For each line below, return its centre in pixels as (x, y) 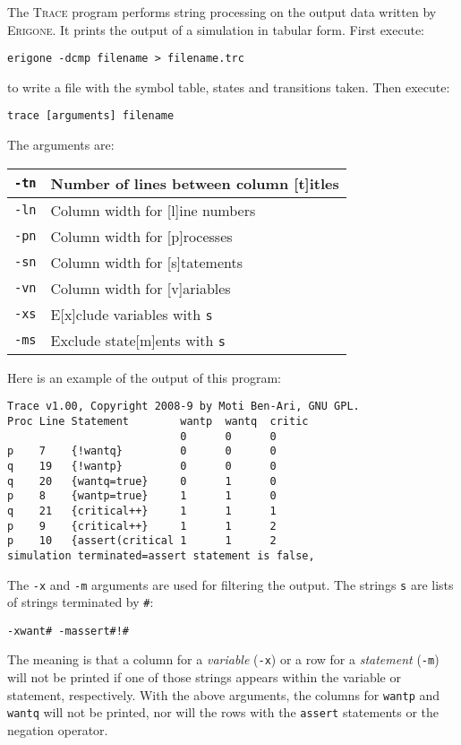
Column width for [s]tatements (147, 262)
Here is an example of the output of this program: (144, 377)
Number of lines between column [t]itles (195, 183)
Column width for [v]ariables (141, 288)
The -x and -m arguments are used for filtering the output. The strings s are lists (230, 584)
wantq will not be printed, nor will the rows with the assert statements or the (223, 712)
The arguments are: (61, 145)
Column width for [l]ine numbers (153, 210)
